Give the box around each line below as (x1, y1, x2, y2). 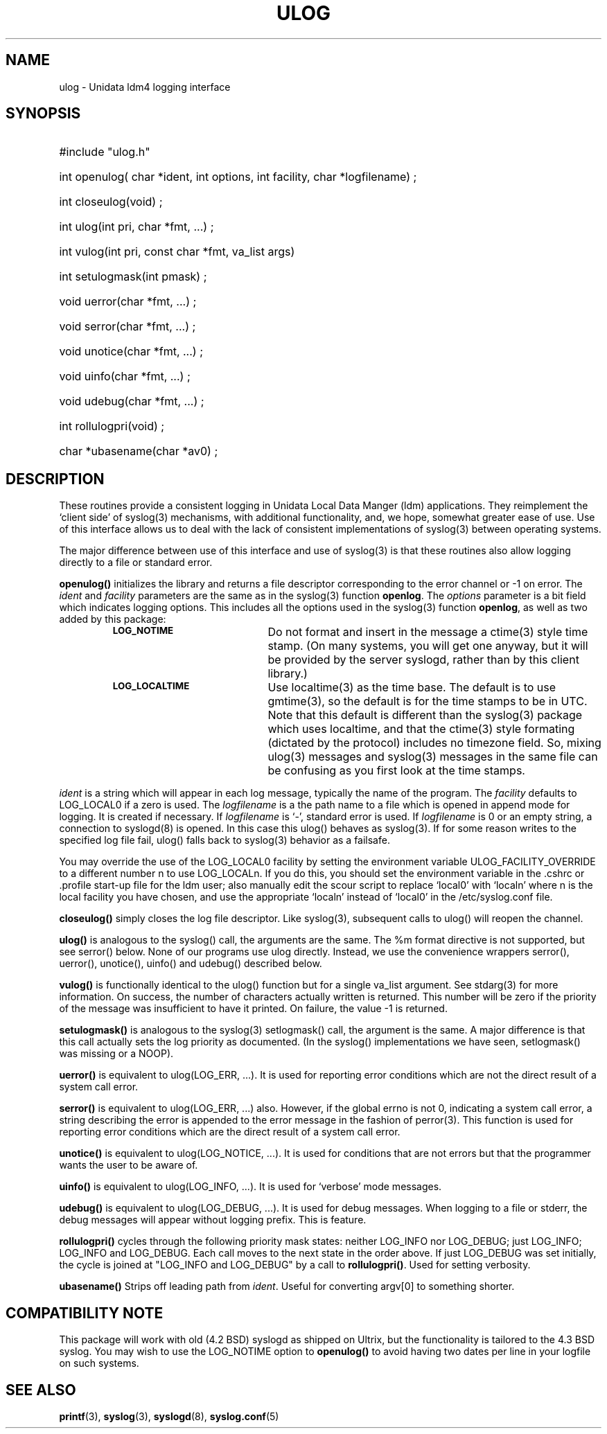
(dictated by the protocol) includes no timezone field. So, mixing (267, 736, 601, 750)
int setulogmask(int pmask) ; (59, 269, 207, 284)
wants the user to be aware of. (59, 1159, 198, 1171)
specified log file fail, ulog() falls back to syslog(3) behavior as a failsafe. (59, 834, 390, 847)
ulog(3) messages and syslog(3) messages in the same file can (267, 750, 598, 764)
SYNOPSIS (6, 105, 81, 123)
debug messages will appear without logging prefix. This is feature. (59, 1214, 367, 1226)
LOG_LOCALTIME (112, 680, 190, 692)
